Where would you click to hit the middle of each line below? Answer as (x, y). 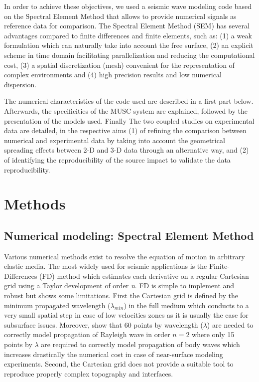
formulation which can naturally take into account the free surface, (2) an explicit (129, 45)
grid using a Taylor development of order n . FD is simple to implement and (119, 286)
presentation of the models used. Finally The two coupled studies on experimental (129, 120)
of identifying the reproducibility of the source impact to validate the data (117, 159)
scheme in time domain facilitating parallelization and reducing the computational (129, 55)
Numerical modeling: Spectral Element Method (129, 235)
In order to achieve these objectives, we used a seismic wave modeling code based (128, 6)
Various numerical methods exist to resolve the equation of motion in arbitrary (125, 256)
